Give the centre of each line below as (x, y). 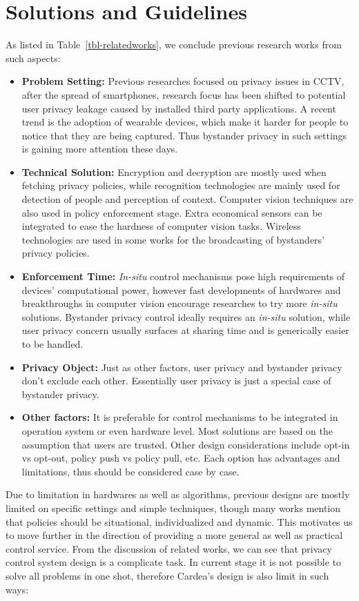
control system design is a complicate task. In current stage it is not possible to (174, 562)
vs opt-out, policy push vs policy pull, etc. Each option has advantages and (181, 458)
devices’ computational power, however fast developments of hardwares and (181, 289)
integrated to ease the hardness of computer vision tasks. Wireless (161, 226)
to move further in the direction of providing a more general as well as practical (174, 535)
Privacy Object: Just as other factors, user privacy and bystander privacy (182, 367)
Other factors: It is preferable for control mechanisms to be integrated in (180, 417)
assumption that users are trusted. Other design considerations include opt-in (186, 444)
